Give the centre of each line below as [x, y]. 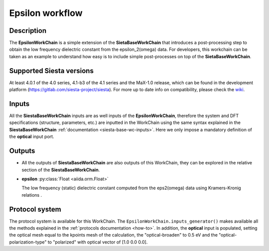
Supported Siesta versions [52, 70]
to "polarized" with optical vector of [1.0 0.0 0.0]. [98, 242]
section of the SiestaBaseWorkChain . [61, 170]
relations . [32, 195]
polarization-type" [28, 242]
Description [28, 31]
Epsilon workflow [46, 13]
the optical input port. [32, 136]
